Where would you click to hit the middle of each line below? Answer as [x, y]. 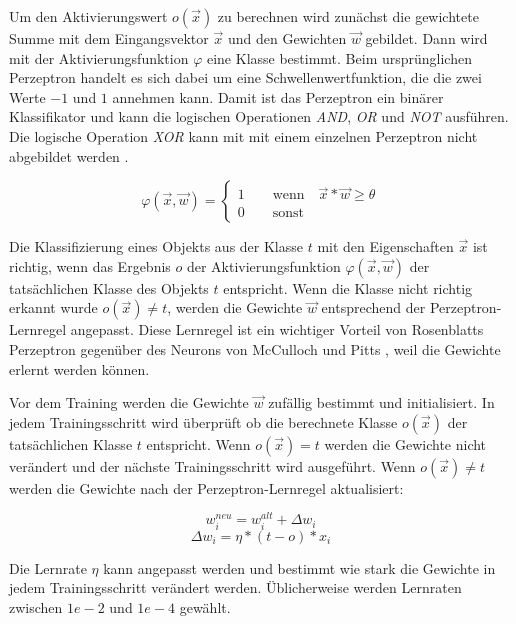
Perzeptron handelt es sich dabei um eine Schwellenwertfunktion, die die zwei [245, 77]
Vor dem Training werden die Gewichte [129, 402]
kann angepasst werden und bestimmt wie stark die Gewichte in [299, 567]
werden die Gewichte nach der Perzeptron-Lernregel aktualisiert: [206, 487]
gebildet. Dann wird [426, 38]
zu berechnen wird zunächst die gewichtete [348, 16]
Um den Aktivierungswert [88, 16]
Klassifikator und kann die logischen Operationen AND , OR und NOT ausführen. [259, 116]
